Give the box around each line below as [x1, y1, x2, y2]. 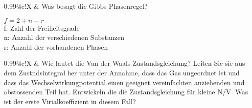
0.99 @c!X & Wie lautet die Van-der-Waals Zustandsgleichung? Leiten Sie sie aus [4, 58, 245, 68]
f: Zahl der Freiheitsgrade [4, 22, 80, 33]
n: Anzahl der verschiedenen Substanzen [4, 32, 125, 42]
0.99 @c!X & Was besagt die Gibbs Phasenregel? [4, 1, 148, 11]
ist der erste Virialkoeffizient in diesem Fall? [4, 96, 136, 106]
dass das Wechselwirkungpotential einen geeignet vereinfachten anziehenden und [4, 77, 245, 87]
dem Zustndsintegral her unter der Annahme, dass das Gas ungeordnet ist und [4, 67, 240, 77]
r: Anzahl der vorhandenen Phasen [4, 41, 108, 52]
